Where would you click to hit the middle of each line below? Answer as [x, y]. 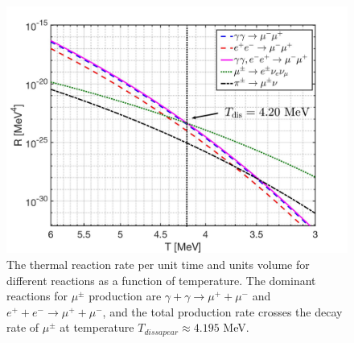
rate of [23, 327]
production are [125, 296]
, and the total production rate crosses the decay [222, 311]
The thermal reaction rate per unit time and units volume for [158, 264]
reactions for [37, 296]
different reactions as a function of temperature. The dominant [161, 280]
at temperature [97, 327]
